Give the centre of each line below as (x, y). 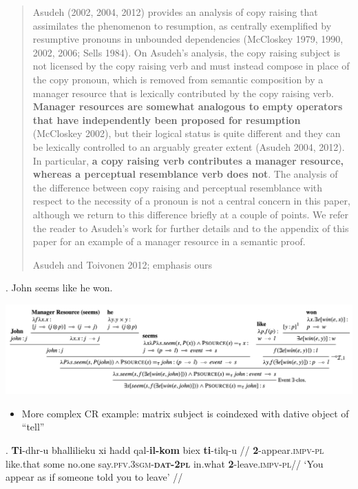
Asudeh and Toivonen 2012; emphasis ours (122, 264)
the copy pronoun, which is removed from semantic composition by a (178, 79)
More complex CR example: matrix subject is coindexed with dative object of (185, 413)
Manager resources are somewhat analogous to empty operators (188, 106)
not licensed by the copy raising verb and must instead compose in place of (191, 66)
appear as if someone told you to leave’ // (94, 477)
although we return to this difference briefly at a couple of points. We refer (190, 214)
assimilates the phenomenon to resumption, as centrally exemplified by (182, 25)
